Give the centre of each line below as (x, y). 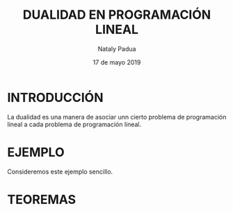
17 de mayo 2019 (117, 62)
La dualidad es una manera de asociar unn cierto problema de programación (117, 117)
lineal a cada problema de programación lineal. (74, 124)
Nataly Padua (117, 49)
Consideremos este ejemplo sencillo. (60, 171)
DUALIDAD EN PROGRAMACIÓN (117, 15)
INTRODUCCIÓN (55, 98)
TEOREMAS (42, 200)
